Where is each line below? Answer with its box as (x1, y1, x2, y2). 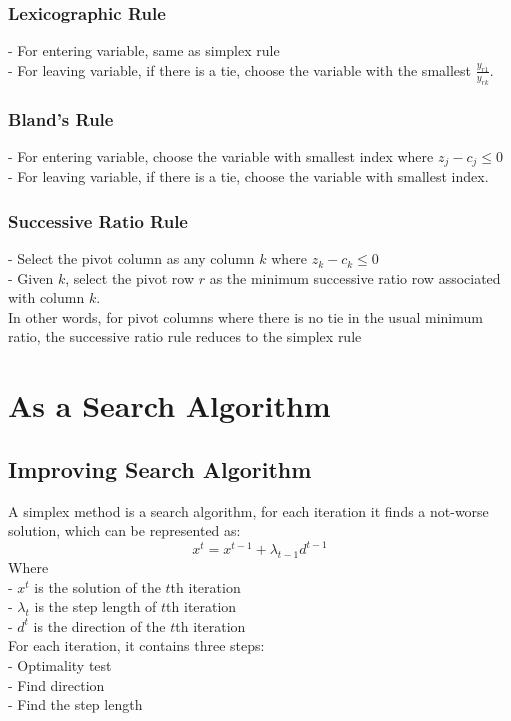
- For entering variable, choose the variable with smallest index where (8, 145, 434, 166)
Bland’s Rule (8, 106, 114, 131)
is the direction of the (33, 615, 166, 636)
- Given (8, 267, 54, 288)
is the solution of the (34, 576, 161, 597)
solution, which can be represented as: (8, 520, 241, 541)
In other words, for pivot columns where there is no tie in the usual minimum (8, 306, 483, 327)
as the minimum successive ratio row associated (209, 267, 501, 288)
